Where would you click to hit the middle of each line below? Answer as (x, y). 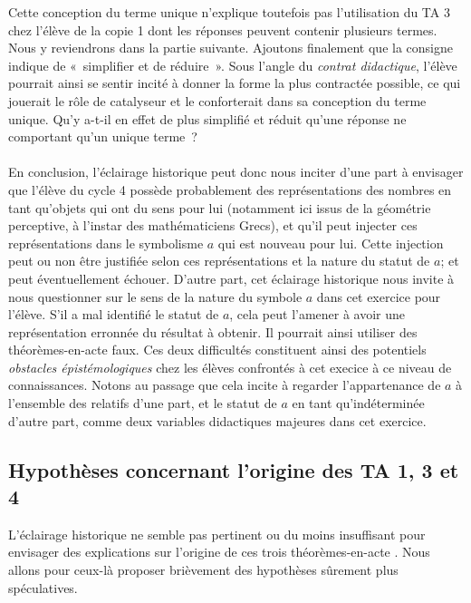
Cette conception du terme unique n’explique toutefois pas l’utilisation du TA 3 (229, 12)
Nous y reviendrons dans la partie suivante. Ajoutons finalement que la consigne (231, 48)
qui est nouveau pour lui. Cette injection (331, 243)
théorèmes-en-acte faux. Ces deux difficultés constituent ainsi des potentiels (217, 350)
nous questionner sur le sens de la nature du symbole (155, 296)
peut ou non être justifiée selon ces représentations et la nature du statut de (219, 261)
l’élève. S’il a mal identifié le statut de (114, 314)
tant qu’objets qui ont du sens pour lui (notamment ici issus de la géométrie (220, 207)
